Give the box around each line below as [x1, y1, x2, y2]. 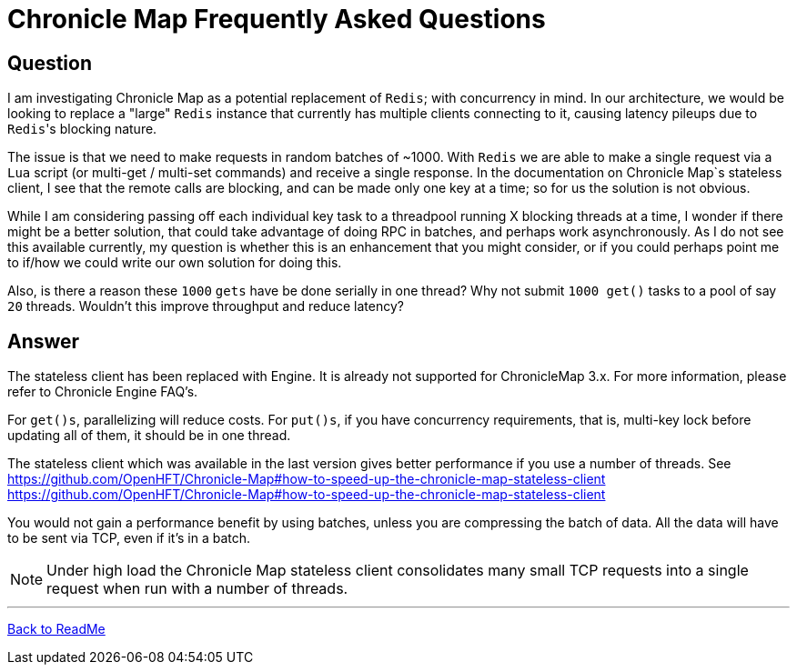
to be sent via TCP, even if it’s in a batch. [7, 530, 251, 547]
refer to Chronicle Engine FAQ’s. [7, 384, 198, 400]
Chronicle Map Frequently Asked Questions [7, 4, 546, 35]
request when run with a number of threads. [46, 579, 348, 598]
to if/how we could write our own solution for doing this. [7, 255, 342, 271]
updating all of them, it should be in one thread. [7, 427, 291, 444]
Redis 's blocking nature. [7, 121, 157, 137]
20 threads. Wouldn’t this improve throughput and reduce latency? [7, 298, 404, 315]
